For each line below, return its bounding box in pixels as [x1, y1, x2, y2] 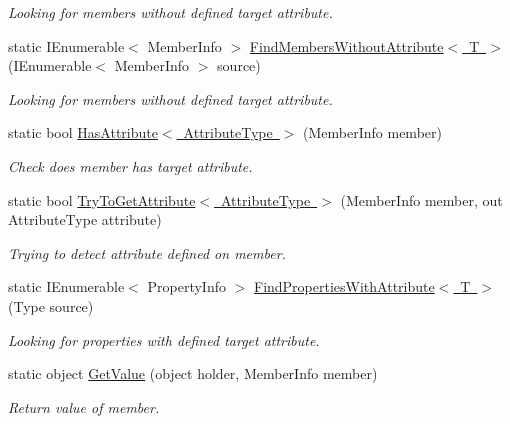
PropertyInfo [147, 276, 226, 297]
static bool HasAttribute [8, 122, 158, 143]
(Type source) [8, 295, 94, 316]
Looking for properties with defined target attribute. [8, 329, 320, 350]
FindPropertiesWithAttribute [253, 276, 435, 297]
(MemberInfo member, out [340, 189, 503, 210]
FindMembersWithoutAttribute [249, 35, 444, 56]
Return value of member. [8, 396, 160, 417]
